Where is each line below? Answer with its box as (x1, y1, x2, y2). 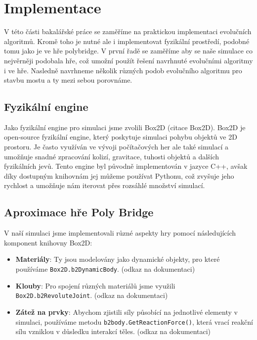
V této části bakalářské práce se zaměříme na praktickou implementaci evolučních (4, 26, 252, 37)
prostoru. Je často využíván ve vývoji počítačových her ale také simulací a (4, 142, 228, 152)
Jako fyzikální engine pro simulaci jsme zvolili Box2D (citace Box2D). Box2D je (4, 122, 246, 132)
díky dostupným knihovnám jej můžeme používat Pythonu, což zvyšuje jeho (4, 170, 234, 181)
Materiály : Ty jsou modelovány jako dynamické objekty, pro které (15, 254, 220, 264)
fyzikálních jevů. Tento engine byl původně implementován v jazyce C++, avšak (4, 161, 248, 171)
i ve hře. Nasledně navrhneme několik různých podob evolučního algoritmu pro (4, 65, 242, 75)
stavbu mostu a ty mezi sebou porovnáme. (4, 75, 132, 85)
